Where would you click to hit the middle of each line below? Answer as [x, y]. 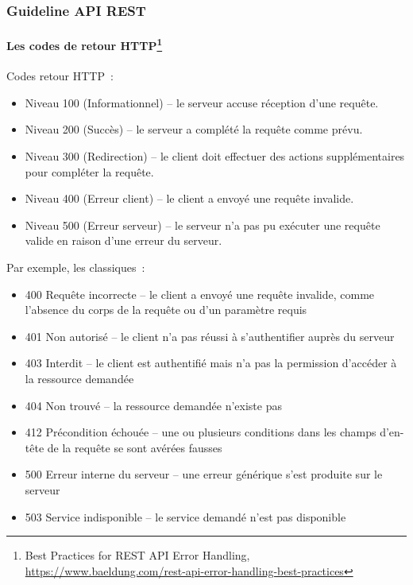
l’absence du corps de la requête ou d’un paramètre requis [166, 310]
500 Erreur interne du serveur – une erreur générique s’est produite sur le [204, 474]
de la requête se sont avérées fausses [135, 447]
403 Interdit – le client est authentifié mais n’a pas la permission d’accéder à [211, 363]
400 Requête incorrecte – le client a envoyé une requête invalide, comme [200, 294]
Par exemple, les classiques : [76, 267]
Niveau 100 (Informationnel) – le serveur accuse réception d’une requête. [202, 102]
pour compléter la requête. [89, 171]
